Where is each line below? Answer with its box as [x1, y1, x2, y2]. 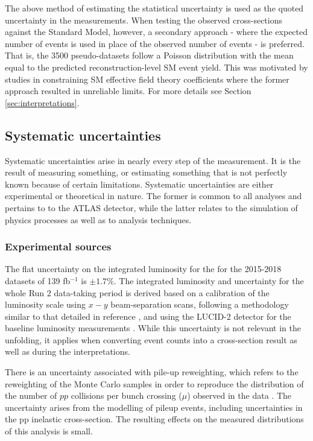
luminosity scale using [5, 298, 86, 311]
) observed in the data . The [187, 389, 291, 402]
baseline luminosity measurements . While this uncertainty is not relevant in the [5, 322, 301, 334]
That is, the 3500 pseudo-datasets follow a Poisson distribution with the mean [5, 49, 294, 62]
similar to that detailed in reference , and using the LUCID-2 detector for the [5, 309, 291, 322]
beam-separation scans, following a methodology [110, 298, 289, 311]
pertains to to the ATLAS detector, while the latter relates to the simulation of [5, 201, 298, 214]
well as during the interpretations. [5, 345, 130, 358]
